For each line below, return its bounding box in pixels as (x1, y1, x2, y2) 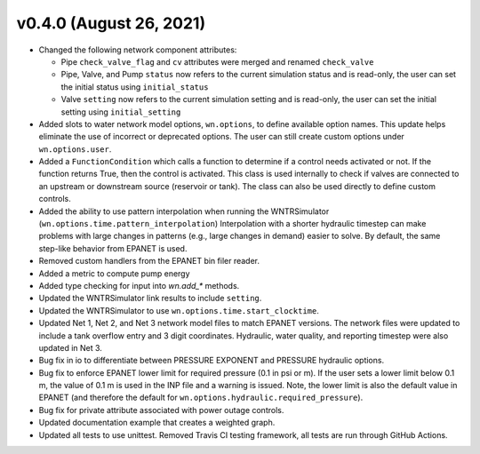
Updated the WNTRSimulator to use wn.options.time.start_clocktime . (38, 305, 319, 315)
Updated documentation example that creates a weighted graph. (38, 418, 276, 428)
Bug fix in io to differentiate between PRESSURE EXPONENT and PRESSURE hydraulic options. (38, 355, 385, 366)
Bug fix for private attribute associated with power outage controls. (38, 404, 284, 415)
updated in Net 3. (38, 342, 102, 353)
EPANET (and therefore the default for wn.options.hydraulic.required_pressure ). (38, 392, 364, 403)
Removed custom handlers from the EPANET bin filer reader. (38, 256, 260, 267)
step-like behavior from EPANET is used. (38, 243, 188, 253)
